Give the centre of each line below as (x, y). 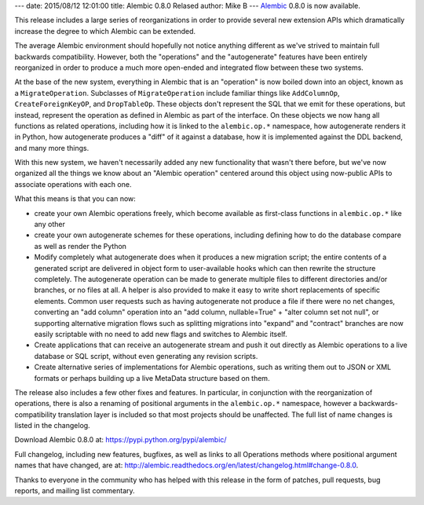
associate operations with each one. (73, 184)
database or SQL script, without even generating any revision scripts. (146, 356)
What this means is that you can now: (75, 199)
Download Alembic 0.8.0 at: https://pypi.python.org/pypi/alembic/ (121, 440)
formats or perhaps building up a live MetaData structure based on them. (152, 378)
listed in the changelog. (52, 426)
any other (50, 225)
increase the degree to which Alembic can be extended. (105, 31)
